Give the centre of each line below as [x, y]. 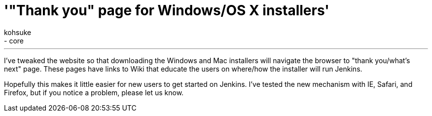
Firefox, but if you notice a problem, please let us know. [94, 92]
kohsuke [18, 32]
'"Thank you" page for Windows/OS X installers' [167, 10]
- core [14, 40]
